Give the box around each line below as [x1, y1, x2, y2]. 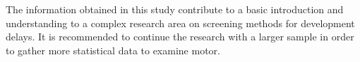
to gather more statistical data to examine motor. [6, 42, 220, 57]
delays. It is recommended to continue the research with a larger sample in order [6, 29, 354, 44]
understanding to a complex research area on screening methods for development [6, 15, 355, 30]
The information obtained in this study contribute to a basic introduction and [6, 2, 344, 16]
